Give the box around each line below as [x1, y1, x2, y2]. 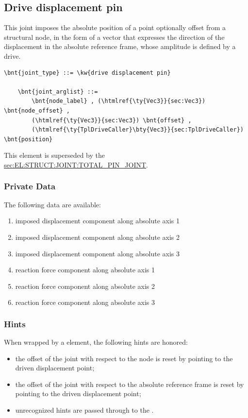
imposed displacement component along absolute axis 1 [15, 216, 180, 226]
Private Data [4, 180, 56, 192]
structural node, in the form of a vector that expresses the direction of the [4, 32, 225, 42]
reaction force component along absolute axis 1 [15, 265, 155, 275]
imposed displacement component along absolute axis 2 [15, 232, 180, 242]
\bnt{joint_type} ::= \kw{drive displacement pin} [4, 69, 171, 76]
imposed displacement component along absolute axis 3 [15, 248, 180, 258]
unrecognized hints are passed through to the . [15, 405, 154, 415]
